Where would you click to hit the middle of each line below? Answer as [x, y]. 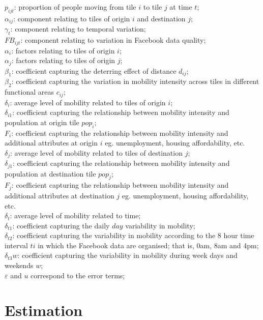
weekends [19, 265]
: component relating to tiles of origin [72, 18]
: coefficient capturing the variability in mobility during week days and [127, 255]
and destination [161, 18]
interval [16, 245]
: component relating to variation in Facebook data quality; [113, 40]
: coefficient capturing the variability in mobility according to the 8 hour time [133, 235]
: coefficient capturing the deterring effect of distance [94, 70]
